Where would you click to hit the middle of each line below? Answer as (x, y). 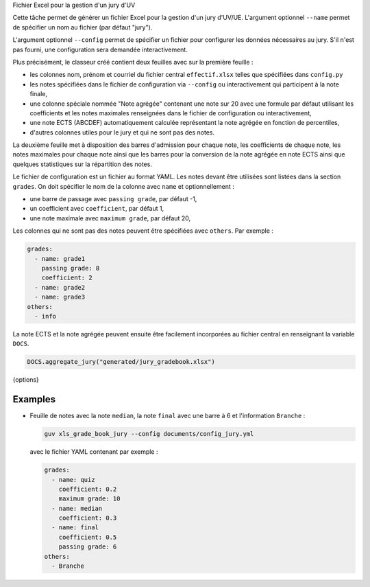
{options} (26, 380)
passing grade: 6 (88, 547)
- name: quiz (73, 480)
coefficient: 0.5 (88, 537)
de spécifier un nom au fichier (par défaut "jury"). (83, 27)
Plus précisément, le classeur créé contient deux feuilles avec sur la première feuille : (133, 62)
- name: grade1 (60, 258)
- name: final (75, 528)
